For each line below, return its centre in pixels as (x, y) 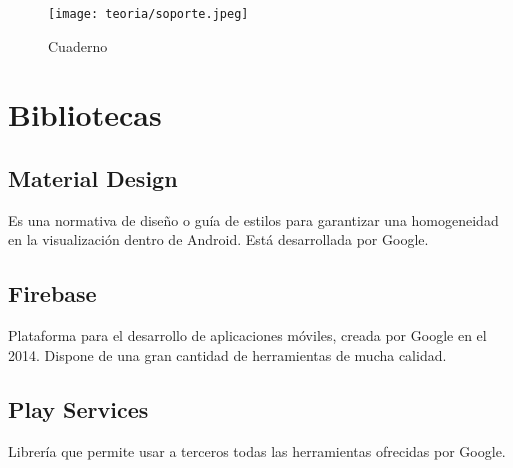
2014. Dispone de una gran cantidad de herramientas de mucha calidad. (227, 354)
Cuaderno (78, 45)
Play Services (78, 408)
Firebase (52, 293)
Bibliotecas (85, 114)
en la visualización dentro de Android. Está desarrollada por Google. (218, 239)
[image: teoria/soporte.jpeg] (148, 14)
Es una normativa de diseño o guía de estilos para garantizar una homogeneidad (253, 219)
